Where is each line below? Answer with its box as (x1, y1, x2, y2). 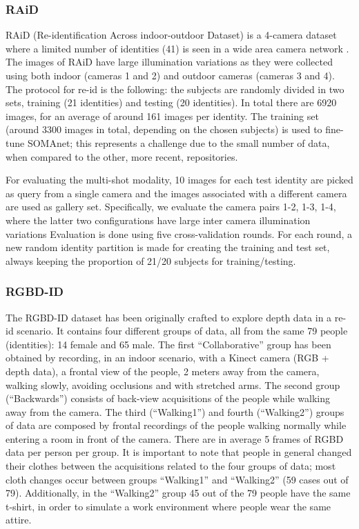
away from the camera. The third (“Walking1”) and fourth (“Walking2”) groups (6, 404, 345, 419)
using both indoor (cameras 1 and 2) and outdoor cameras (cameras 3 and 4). (6, 68, 335, 82)
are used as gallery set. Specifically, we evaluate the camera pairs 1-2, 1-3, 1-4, (6, 199, 336, 214)
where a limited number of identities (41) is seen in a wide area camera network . (6, 41, 349, 55)
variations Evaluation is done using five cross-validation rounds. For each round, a (6, 226, 352, 241)
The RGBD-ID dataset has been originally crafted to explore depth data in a (6, 310, 332, 324)
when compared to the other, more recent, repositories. (6, 149, 238, 163)
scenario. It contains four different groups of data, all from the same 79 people (17, 323, 348, 338)
